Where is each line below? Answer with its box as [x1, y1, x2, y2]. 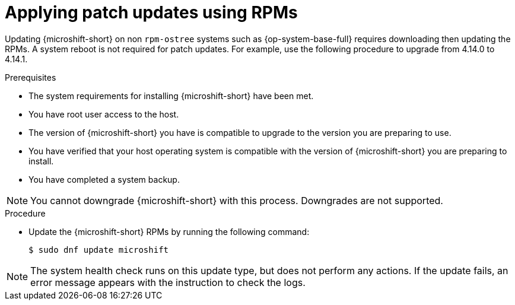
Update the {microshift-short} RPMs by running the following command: [28, 226, 310, 237]
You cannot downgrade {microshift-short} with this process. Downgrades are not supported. [30, 194, 443, 206]
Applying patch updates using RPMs [5, 2, 298, 23]
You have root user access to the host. [28, 109, 179, 119]
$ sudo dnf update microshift [28, 244, 169, 255]
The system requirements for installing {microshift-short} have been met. [28, 90, 314, 101]
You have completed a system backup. [28, 174, 180, 185]
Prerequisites [5, 72, 56, 82]
